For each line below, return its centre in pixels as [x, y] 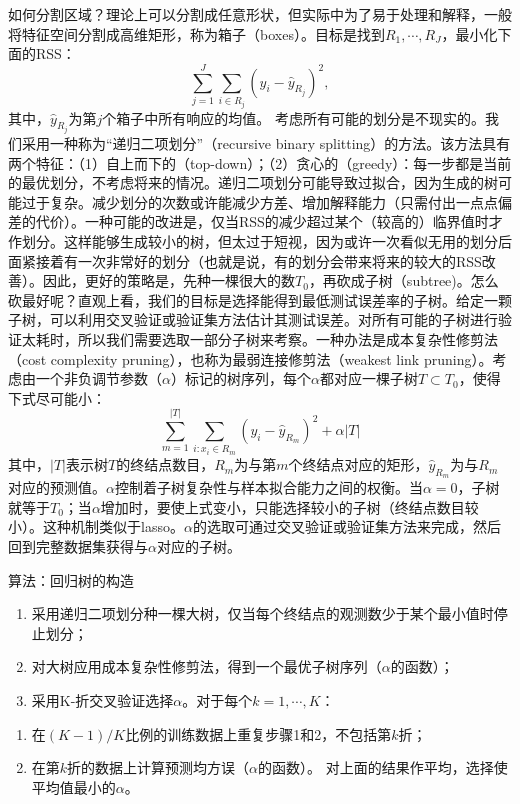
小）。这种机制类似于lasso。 [96, 526]
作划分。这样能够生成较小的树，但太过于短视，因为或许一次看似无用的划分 [253, 240]
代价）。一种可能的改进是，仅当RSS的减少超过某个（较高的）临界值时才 [269, 221]
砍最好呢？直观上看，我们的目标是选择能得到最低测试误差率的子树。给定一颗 [260, 299]
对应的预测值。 [57, 487]
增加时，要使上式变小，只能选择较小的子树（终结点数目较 [289, 506]
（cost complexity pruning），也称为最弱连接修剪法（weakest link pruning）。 [250, 358]
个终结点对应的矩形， [358, 464]
